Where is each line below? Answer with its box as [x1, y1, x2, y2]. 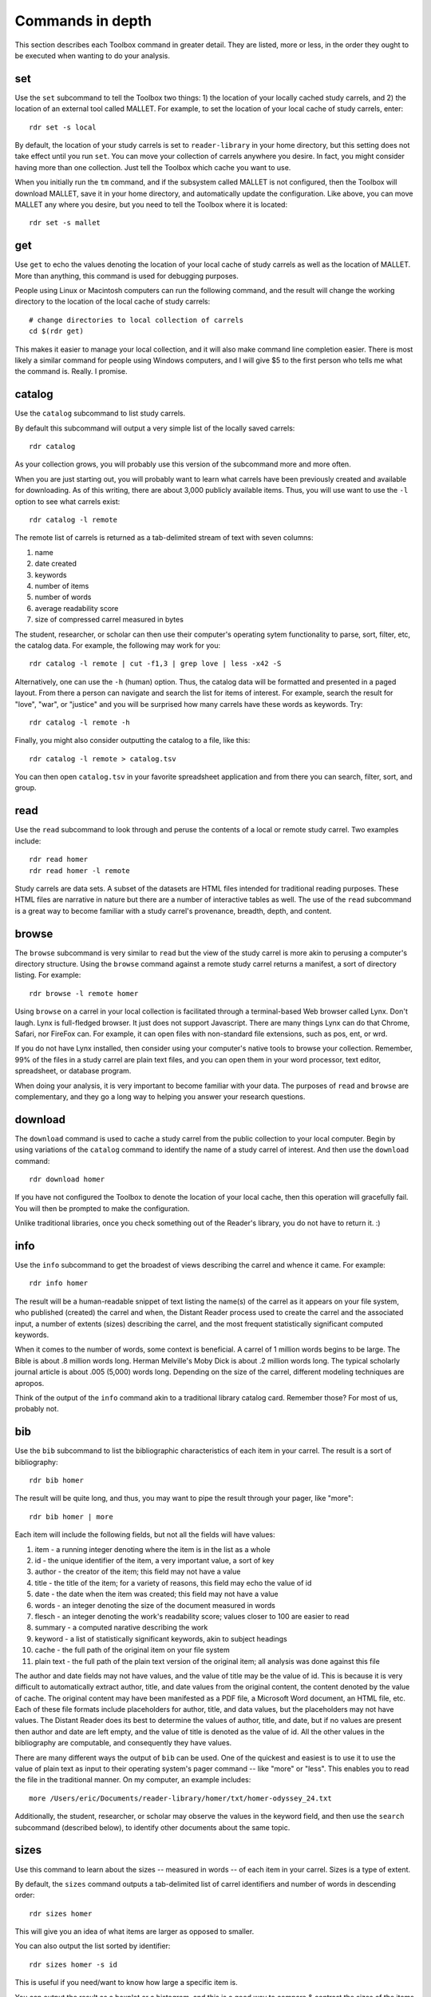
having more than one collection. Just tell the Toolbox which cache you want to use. [14, 162, 291, 172]
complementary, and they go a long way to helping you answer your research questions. [14, 1091, 306, 1102]
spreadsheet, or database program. [14, 1066, 132, 1076]
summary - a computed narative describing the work [34, 1622, 208, 1633]
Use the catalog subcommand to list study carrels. [14, 408, 186, 419]
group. [14, 783, 37, 792]
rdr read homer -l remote [29, 866, 131, 875]
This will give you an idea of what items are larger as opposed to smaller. [14, 1927, 255, 1936]
